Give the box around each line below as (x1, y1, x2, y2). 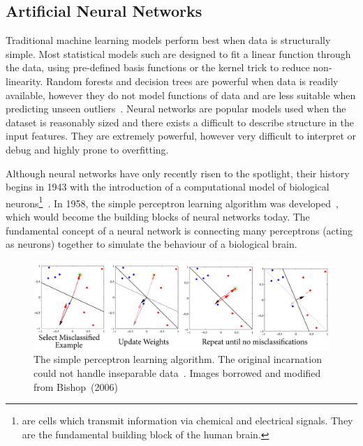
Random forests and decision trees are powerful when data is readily (46, 73, 339, 88)
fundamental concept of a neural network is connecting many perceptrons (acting (6, 223, 353, 237)
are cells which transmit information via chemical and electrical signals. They (22, 413, 353, 428)
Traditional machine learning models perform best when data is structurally (6, 33, 331, 47)
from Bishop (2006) (34, 379, 118, 394)
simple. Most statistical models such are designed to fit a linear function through (6, 46, 351, 61)
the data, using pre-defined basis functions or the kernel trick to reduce (6, 60, 310, 75)
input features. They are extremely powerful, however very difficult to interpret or (6, 128, 357, 143)
